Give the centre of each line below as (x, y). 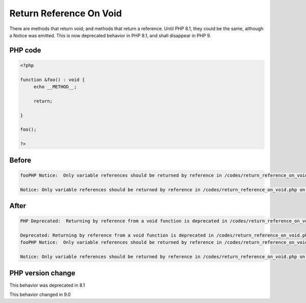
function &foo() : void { (53, 80)
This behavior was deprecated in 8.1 (47, 285)
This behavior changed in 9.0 (40, 295)
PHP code (25, 50)
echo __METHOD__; (55, 87)
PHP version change (43, 273)
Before (20, 160)
